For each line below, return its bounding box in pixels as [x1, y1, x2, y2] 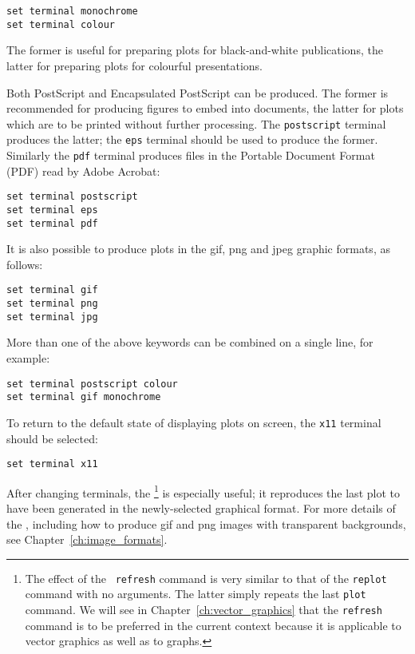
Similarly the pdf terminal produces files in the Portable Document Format [6, 147, 375, 163]
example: [6, 349, 50, 366]
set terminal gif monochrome [6, 391, 161, 403]
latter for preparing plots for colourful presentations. [6, 57, 263, 73]
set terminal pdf [6, 217, 98, 229]
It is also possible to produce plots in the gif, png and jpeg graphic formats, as [6, 240, 390, 257]
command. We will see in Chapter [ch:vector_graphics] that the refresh [25, 601, 382, 618]
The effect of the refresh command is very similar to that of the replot [25, 569, 387, 586]
